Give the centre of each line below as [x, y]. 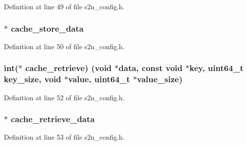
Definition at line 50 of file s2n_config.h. [64, 46]
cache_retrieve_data [53, 119]
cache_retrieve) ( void [69, 68]
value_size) [160, 79]
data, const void [151, 68]
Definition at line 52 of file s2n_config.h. [64, 97]
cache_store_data [47, 28]
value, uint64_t [99, 79]
